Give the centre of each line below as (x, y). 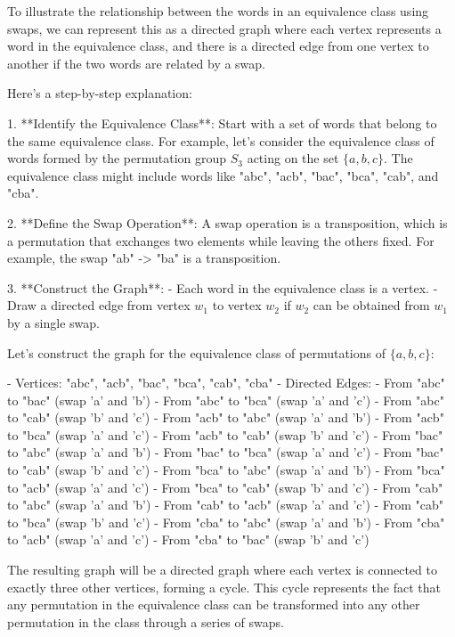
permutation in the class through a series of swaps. (146, 621)
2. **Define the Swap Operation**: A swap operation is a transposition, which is (227, 222)
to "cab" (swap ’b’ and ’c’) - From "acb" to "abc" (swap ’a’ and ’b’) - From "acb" (226, 417)
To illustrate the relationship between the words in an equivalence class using (218, 11)
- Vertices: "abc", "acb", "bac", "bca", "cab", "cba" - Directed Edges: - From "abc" (226, 383)
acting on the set (293, 158)
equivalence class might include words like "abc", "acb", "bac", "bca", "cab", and (223, 175)
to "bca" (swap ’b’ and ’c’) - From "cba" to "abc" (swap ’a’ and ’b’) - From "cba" (226, 522)
